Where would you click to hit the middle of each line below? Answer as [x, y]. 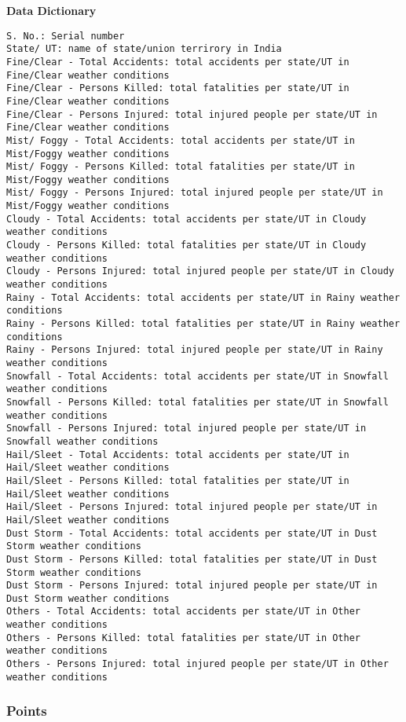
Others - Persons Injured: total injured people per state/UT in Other [198, 664]
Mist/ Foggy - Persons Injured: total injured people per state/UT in [195, 193]
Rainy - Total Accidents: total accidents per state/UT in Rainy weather [203, 297]
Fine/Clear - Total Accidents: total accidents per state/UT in [178, 62]
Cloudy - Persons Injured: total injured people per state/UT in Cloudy [200, 271]
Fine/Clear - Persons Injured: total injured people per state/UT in [192, 114]
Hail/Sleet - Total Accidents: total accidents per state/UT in [178, 454]
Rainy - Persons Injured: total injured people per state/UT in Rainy [195, 350]
